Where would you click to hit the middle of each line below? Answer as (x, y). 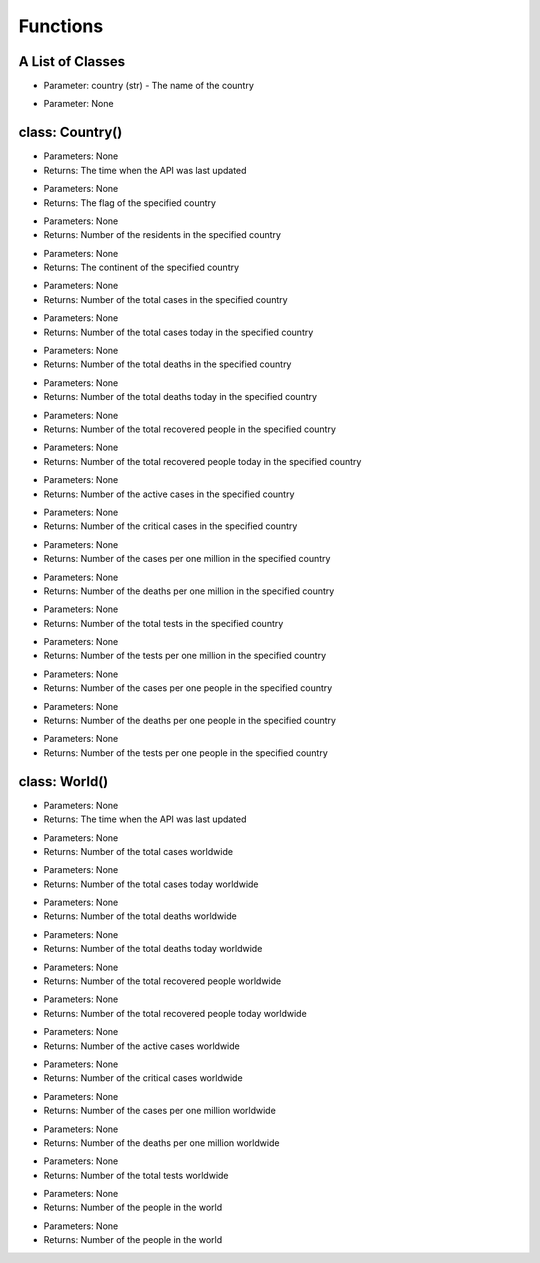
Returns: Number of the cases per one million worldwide (160, 1111)
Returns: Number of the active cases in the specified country (169, 494)
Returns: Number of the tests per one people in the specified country (186, 752)
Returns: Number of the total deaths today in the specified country (180, 397)
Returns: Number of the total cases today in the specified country (178, 332)
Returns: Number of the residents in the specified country (162, 235)
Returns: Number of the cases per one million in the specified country (187, 559)
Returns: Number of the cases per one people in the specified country (188, 688)
